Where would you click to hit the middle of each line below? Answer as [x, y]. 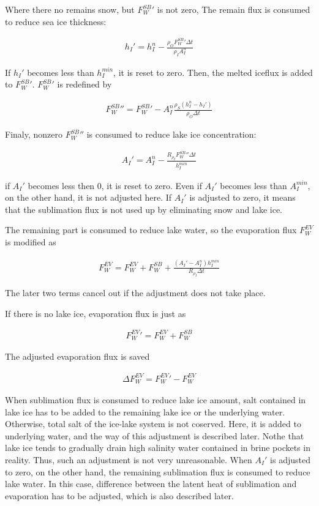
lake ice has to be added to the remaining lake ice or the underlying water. [145, 411]
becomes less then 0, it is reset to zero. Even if [115, 185]
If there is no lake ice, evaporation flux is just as [96, 313]
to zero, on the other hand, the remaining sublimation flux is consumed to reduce [158, 471]
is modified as [31, 242]
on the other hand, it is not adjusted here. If [88, 197]
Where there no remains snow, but [70, 9]
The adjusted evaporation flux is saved [77, 356]
